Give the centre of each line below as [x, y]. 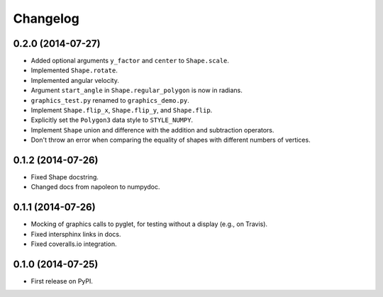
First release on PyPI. [62, 281]
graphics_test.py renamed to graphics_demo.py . [110, 100]
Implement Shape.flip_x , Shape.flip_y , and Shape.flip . [122, 111]
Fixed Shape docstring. [65, 177]
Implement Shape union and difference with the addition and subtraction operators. [152, 130]
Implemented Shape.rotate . [74, 70]
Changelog [46, 18]
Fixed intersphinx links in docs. [76, 234]
